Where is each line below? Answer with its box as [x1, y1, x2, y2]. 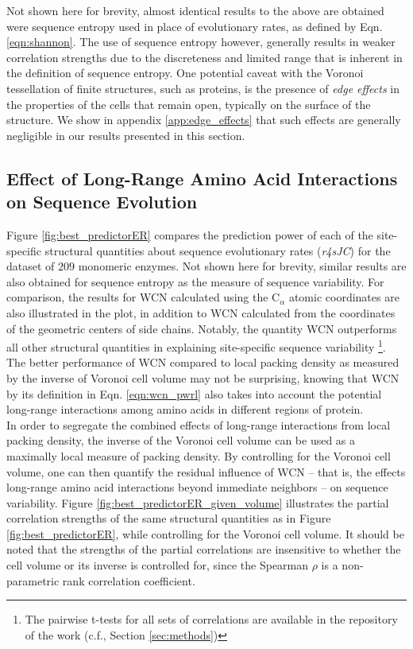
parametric [6, 572, 60, 589]
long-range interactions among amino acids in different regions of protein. [6, 401, 364, 418]
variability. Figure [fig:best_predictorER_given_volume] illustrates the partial [6, 494, 389, 511]
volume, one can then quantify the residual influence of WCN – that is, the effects [6, 463, 406, 480]
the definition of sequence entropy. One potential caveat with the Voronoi [6, 64, 364, 81]
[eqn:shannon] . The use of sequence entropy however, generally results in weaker [6, 33, 396, 50]
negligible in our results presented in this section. [6, 126, 245, 143]
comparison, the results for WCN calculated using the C [6, 289, 280, 305]
